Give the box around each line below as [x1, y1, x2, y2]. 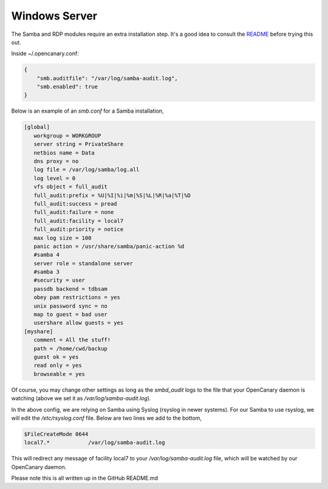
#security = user [33, 277, 85, 284]
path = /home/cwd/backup [33, 345, 108, 352]
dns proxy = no [33, 158, 79, 165]
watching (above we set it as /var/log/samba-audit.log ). [11, 395, 151, 402]
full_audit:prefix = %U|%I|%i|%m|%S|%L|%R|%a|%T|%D [33, 192, 191, 199]
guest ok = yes [33, 353, 79, 360]
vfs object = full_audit [33, 183, 108, 190]
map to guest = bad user [33, 311, 108, 318]
